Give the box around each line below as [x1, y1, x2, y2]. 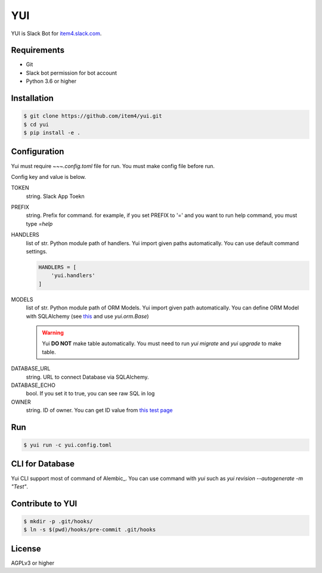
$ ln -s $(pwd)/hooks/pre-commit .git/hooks [23, 526, 156, 533]
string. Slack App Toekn [26, 193, 85, 200]
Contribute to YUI [11, 498, 78, 509]
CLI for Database [11, 459, 75, 469]
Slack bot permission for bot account [26, 69, 117, 76]
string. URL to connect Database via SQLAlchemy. [26, 373, 149, 380]
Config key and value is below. [11, 173, 86, 180]
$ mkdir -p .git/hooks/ [23, 518, 94, 525]
